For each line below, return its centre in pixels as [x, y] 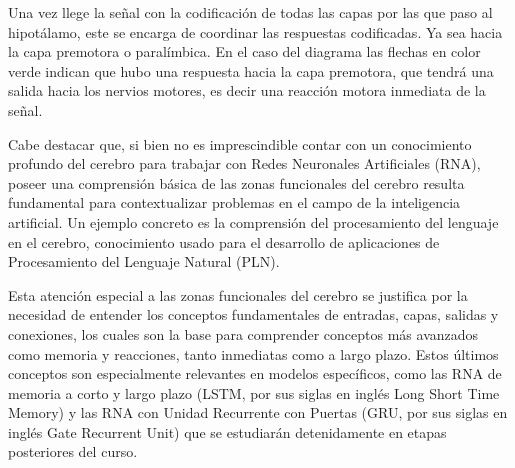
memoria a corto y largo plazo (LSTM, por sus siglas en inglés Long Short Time [254, 392]
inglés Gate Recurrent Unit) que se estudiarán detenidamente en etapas [227, 431]
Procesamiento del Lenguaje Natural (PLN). [144, 261]
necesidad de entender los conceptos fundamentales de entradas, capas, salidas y [253, 314]
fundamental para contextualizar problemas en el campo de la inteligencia [234, 202]
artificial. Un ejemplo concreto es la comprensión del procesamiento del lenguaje [253, 221]
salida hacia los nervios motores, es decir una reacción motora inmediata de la [247, 90]
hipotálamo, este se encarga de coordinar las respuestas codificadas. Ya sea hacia [255, 31]
